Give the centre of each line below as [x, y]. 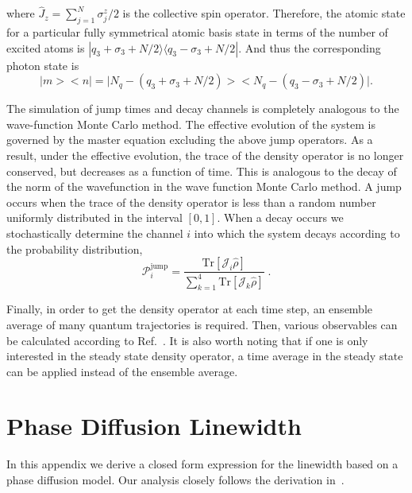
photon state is [43, 65]
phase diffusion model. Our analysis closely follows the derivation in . [175, 479]
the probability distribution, [75, 248]
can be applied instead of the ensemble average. [122, 371]
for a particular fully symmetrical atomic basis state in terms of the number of [197, 32]
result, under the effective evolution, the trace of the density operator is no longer [205, 155]
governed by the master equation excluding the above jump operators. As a [190, 140]
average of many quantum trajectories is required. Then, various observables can [202, 324]
